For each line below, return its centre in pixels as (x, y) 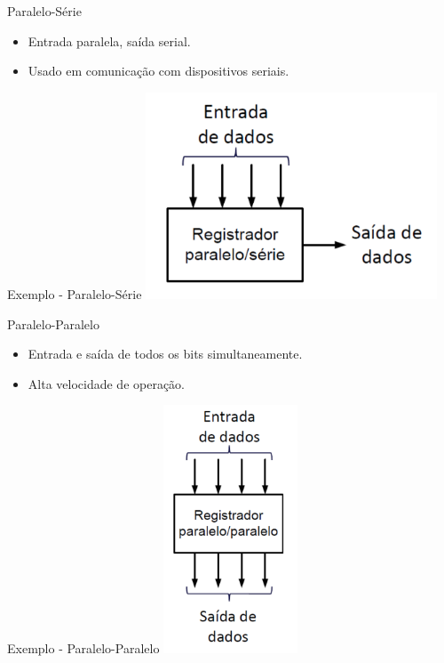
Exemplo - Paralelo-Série (75, 294)
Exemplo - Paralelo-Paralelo (83, 648)
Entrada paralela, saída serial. (109, 40)
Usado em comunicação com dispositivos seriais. (159, 71)
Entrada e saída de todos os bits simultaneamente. (165, 354)
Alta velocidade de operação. (107, 383)
